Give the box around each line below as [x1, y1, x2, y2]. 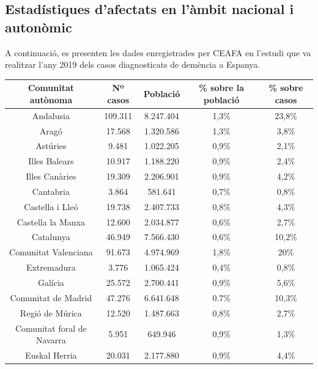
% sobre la [199, 81, 245, 94]
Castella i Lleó [24, 200, 78, 213]
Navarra [35, 334, 66, 346]
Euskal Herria [25, 348, 77, 361]
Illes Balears [28, 155, 74, 167]
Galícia [37, 276, 64, 288]
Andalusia [32, 109, 70, 122]
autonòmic [5, 17, 72, 36]
